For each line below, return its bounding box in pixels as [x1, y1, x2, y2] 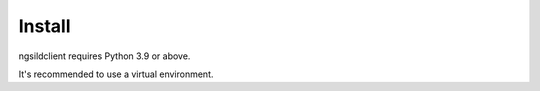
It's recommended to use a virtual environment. [18, 68, 214, 80]
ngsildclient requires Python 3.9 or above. [18, 50, 191, 62]
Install [18, 15, 71, 37]
